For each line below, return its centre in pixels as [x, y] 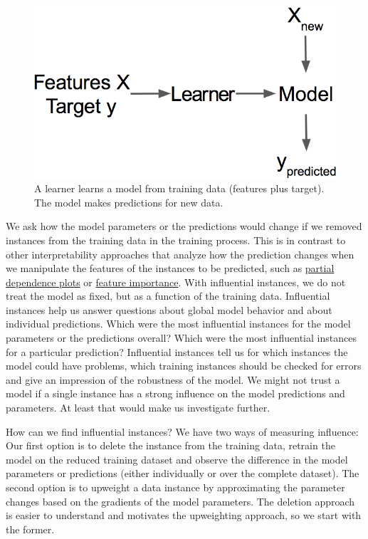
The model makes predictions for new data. [129, 202]
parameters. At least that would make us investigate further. [138, 408]
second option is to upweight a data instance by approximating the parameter [175, 487]
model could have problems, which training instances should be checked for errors [184, 366]
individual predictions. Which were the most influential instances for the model [178, 324]
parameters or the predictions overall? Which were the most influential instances [181, 338]
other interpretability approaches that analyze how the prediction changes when [180, 254]
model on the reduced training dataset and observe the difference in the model [177, 459]
